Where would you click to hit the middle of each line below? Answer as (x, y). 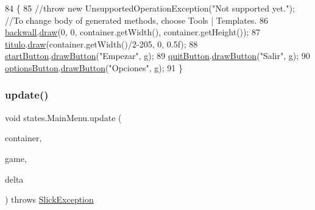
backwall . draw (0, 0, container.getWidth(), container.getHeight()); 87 (133, 32)
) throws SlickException (49, 199)
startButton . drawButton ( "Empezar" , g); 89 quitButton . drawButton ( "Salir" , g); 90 (157, 56)
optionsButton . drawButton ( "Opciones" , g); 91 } (94, 67)
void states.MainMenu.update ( (63, 117)
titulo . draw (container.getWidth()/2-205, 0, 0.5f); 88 (101, 44)
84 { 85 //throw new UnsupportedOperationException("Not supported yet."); (150, 8)
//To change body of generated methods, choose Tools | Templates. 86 (136, 20)
